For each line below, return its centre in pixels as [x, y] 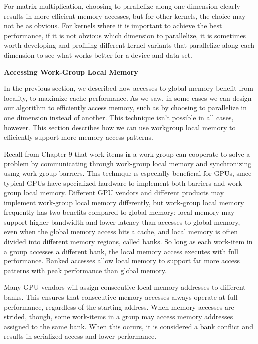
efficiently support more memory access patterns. [79, 137]
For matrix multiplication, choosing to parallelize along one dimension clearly [122, 6]
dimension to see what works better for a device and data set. [98, 54]
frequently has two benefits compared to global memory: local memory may [119, 212]
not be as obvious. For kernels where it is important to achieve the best [113, 26]
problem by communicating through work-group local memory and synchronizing [128, 163]
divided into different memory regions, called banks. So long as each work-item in [128, 241]
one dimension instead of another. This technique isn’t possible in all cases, [119, 117]
